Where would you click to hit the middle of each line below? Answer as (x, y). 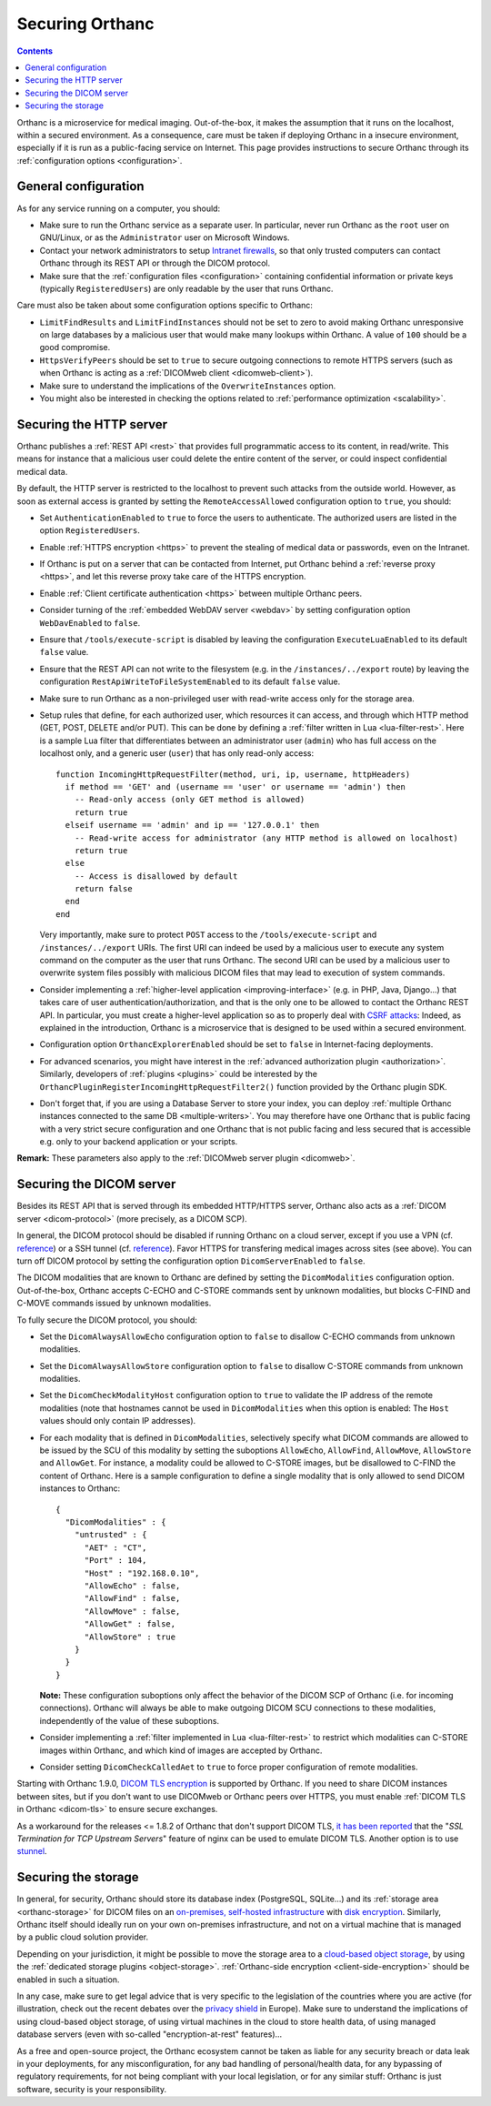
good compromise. (75, 348)
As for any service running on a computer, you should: (119, 208)
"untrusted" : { (110, 1535)
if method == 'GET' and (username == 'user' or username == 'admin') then (235, 786)
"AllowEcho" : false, (132, 1586)
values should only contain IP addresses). (118, 1421)
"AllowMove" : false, (132, 1611)
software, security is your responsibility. (92, 2089)
